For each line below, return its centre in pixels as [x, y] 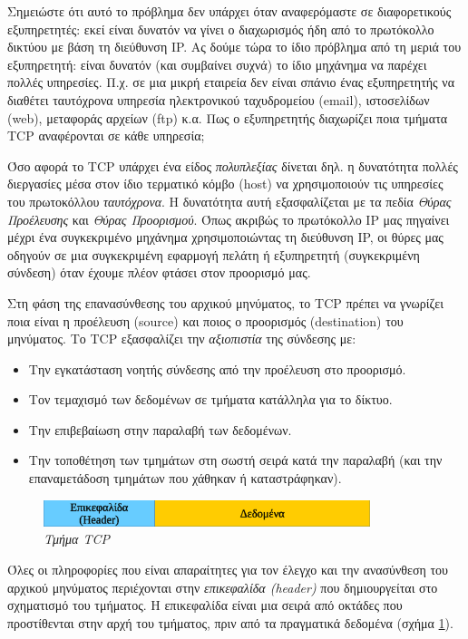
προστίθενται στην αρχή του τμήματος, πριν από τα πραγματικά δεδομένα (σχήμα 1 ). [230, 622]
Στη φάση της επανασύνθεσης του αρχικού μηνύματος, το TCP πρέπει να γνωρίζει [226, 302]
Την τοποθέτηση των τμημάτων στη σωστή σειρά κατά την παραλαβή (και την [235, 460]
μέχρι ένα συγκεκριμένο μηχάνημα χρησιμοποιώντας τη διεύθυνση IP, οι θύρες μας [225, 237]
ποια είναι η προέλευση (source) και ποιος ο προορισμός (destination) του [205, 320]
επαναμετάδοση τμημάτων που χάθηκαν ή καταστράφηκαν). [185, 478]
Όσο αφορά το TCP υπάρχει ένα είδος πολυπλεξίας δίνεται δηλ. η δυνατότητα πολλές [233, 165]
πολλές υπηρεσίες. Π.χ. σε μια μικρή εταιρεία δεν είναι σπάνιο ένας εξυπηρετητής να [231, 82]
